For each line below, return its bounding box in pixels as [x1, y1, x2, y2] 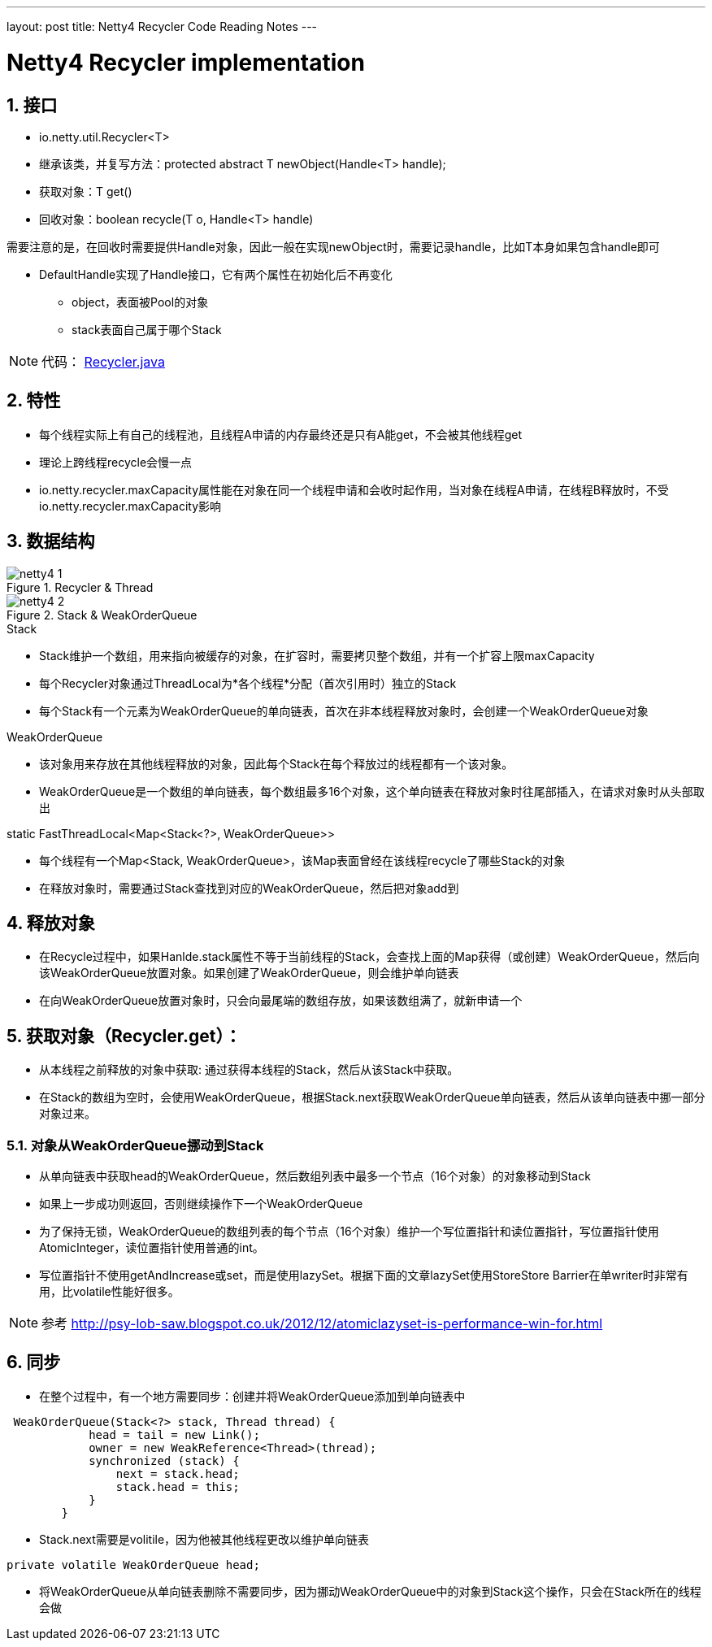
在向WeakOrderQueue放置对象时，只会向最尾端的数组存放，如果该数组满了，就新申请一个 [39, 993, 523, 1008]
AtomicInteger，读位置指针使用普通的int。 [39, 1241, 264, 1255]
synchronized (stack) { [89, 1454, 240, 1467]
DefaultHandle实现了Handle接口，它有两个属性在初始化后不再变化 [39, 267, 393, 281]
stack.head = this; [115, 1480, 240, 1493]
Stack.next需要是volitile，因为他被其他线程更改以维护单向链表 [39, 1532, 370, 1546]
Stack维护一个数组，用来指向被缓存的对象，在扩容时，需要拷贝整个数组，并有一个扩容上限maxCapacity [39, 648, 595, 663]
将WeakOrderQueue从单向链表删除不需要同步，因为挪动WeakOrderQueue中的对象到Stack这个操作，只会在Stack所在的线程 [39, 1584, 701, 1598]
